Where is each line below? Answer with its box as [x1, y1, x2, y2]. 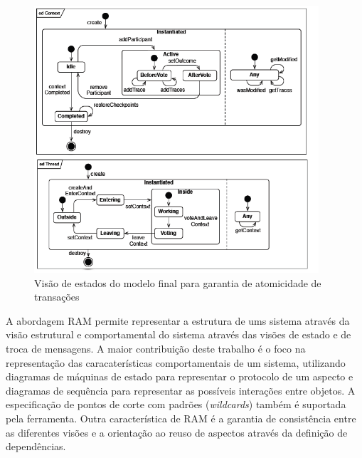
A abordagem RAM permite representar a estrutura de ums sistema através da [6, 313, 350, 328]
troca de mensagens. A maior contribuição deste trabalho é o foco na [6, 340, 306, 355]
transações [34, 289, 80, 304]
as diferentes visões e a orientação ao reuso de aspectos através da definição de [6, 425, 348, 439]
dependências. [6, 439, 66, 454]
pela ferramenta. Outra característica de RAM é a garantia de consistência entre [6, 410, 356, 425]
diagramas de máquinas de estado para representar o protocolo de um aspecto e [6, 369, 353, 384]
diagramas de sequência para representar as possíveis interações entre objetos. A [6, 382, 356, 397]
